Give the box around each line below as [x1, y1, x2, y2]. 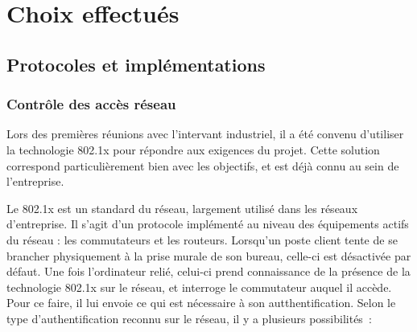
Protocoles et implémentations [6, 51, 266, 76]
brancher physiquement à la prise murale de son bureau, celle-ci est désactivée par [6, 247, 411, 264]
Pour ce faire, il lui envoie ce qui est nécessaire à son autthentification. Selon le [6, 294, 396, 311]
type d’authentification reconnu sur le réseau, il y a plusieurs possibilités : [6, 309, 372, 326]
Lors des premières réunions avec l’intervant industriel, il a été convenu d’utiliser [6, 125, 404, 142]
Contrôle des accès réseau [6, 94, 176, 114]
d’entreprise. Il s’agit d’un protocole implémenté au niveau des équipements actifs [6, 215, 409, 232]
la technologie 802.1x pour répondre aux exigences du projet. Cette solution [6, 141, 380, 158]
